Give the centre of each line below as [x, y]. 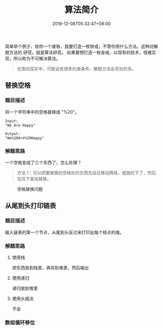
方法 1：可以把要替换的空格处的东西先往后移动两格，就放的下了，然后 [86, 173]
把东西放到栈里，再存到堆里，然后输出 [50, 268]
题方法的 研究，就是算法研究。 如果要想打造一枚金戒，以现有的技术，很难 [78, 52]
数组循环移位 [20, 322]
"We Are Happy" [20, 125]
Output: [13, 134]
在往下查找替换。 [34, 179]
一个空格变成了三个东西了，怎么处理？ [43, 162]
